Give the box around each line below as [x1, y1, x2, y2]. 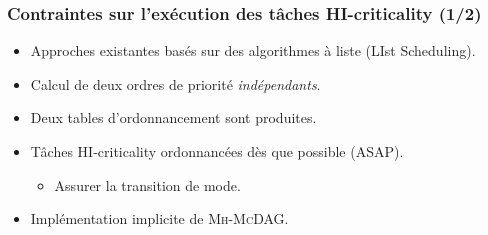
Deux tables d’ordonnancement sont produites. [30, 107, 317, 128]
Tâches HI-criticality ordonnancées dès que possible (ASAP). [30, 141, 404, 161]
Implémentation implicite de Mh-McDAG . [30, 208, 289, 229]
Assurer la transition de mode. [54, 174, 241, 195]
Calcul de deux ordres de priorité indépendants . [30, 73, 321, 94]
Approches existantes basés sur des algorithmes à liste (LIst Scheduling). [30, 40, 476, 61]
